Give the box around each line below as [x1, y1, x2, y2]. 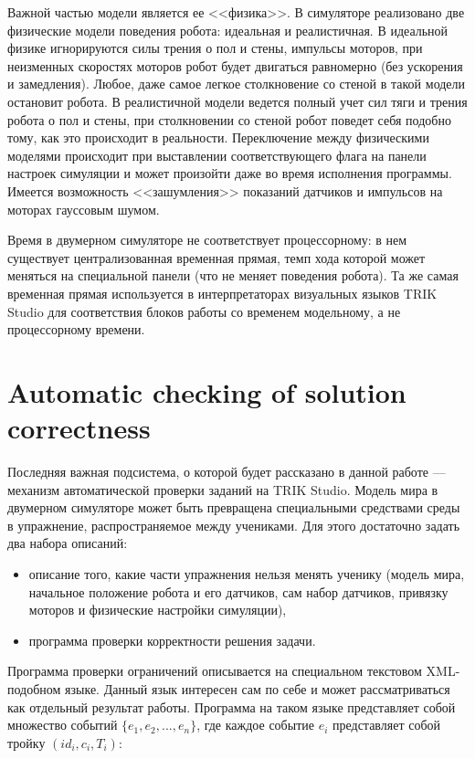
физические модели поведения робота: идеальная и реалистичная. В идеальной [7, 20, 449, 39]
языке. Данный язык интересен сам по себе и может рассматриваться [65, 679, 450, 698]
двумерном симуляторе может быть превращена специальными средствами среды [7, 498, 460, 517]
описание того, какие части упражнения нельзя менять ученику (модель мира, [28, 564, 465, 583]
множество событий [7, 715, 118, 734]
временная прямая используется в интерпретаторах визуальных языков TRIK [7, 283, 438, 302]
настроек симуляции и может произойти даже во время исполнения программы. [7, 163, 452, 183]
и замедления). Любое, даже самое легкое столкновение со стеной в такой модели [7, 74, 466, 93]
